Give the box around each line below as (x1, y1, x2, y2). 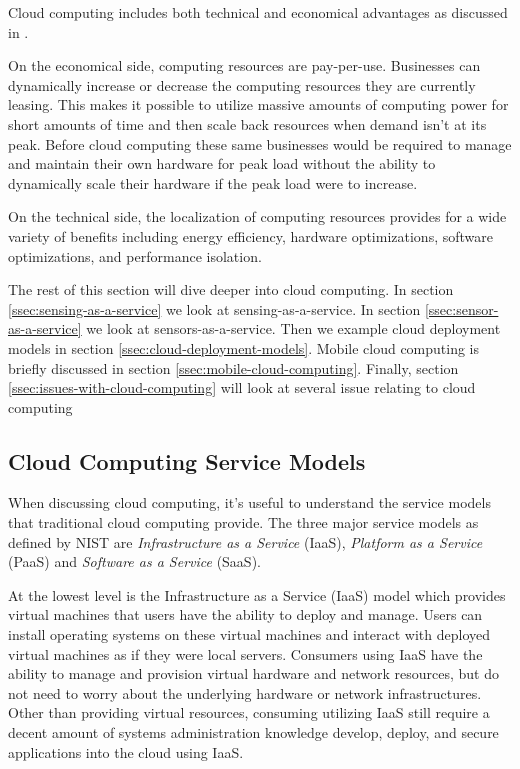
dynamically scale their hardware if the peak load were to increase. (8, 172, 418, 193)
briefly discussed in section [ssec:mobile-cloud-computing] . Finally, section (8, 357, 459, 378)
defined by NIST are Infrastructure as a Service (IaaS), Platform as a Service (8, 531, 483, 552)
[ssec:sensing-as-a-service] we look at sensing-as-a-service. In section (8, 298, 421, 319)
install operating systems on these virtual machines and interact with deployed (8, 624, 491, 645)
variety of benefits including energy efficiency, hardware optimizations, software (8, 225, 493, 246)
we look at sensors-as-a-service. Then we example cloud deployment (86, 318, 501, 339)
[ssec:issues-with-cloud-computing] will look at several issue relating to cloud (8, 377, 476, 398)
